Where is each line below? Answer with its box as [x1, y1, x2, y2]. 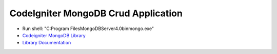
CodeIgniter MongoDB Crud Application [9, 8, 183, 19]
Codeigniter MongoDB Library [22, 32, 86, 38]
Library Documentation [22, 40, 71, 46]
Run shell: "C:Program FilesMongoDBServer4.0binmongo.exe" [22, 25, 154, 32]
